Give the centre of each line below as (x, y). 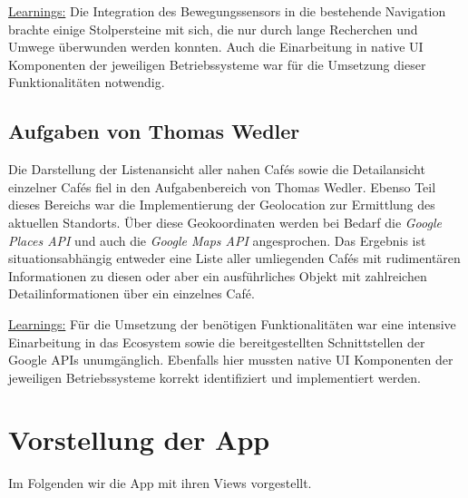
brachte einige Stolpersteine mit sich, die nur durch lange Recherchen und (213, 29)
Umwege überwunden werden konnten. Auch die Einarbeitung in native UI (216, 47)
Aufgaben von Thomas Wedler (154, 131)
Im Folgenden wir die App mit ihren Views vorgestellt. (160, 483)
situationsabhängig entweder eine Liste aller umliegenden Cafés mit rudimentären (234, 258)
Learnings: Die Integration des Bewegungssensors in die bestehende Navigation (227, 11)
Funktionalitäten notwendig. (87, 82)
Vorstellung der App (139, 439)
